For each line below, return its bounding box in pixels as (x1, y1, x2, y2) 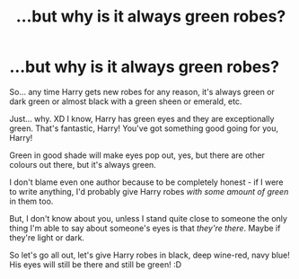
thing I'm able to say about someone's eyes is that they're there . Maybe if (9, 222, 281, 233)
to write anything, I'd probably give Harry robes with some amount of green (9, 186, 289, 196)
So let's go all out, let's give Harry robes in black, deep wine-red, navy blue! (9, 249, 290, 260)
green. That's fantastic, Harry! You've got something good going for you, (9, 123, 278, 134)
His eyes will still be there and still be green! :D (9, 258, 182, 270)
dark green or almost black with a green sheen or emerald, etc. (9, 96, 242, 107)
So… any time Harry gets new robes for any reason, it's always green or (9, 86, 276, 97)
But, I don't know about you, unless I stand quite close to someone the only (9, 213, 287, 223)
